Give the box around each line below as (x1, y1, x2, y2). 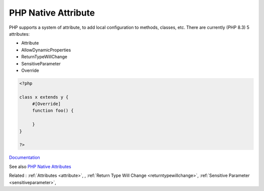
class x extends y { (19, 94, 68, 100)
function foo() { (32, 108, 74, 113)
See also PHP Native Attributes (9, 164, 71, 170)
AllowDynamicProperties (21, 47, 71, 53)
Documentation (9, 154, 40, 161)
